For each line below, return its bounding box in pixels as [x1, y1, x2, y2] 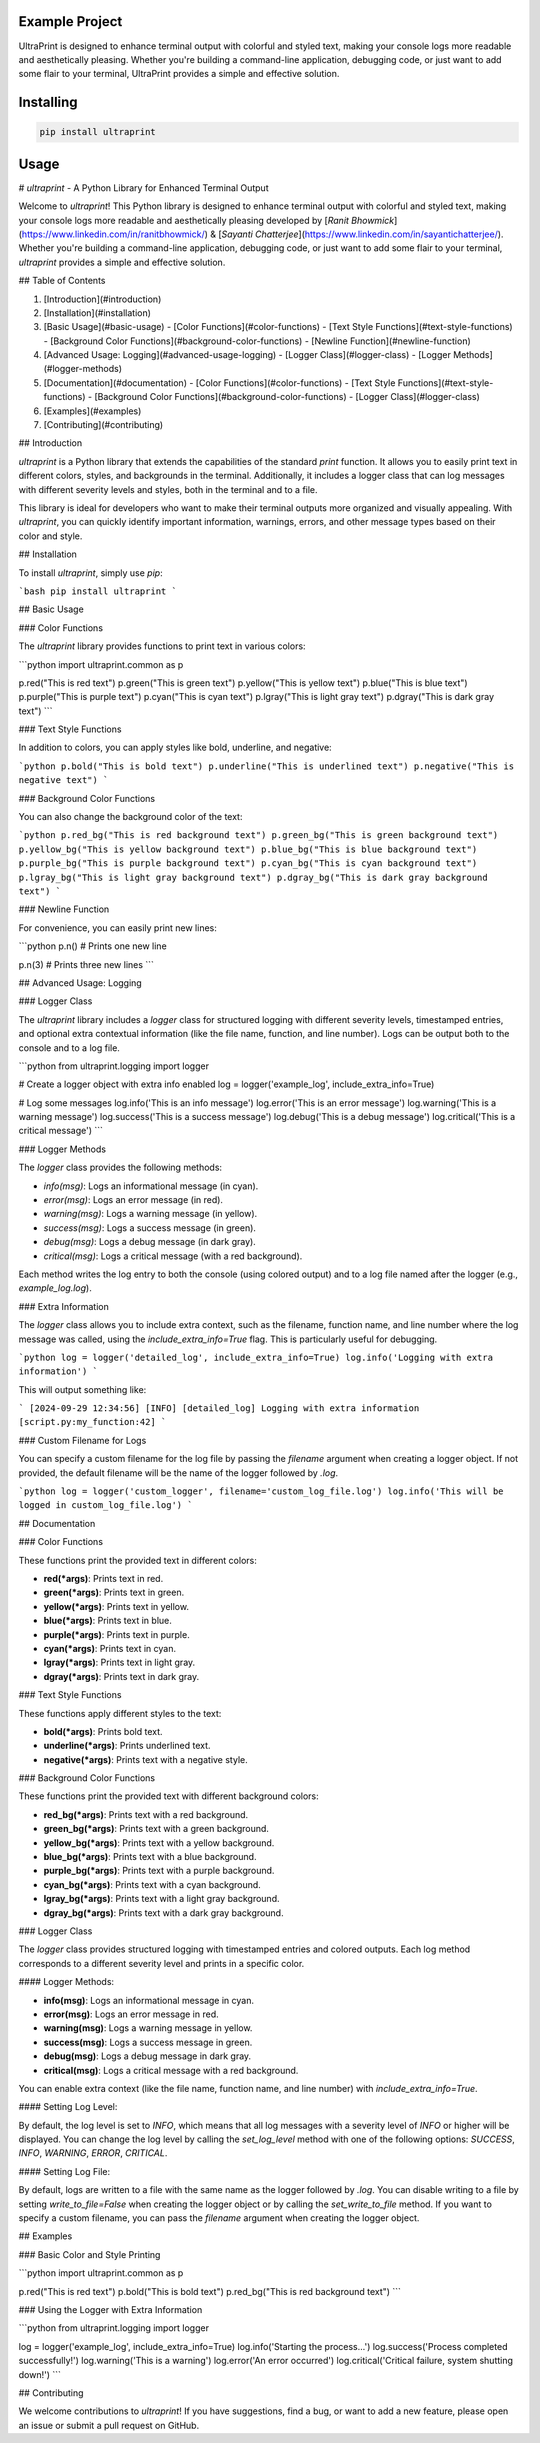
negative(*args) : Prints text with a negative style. [43, 1753, 249, 1765]
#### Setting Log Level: [18, 2101, 118, 2113]
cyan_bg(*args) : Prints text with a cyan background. [43, 1878, 262, 1890]
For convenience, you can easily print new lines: [18, 921, 217, 934]
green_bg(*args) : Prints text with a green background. [43, 1823, 270, 1835]
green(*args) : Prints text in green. [43, 1586, 185, 1599]
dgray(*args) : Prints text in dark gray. [43, 1670, 200, 1682]
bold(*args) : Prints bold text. [43, 1725, 164, 1737]
